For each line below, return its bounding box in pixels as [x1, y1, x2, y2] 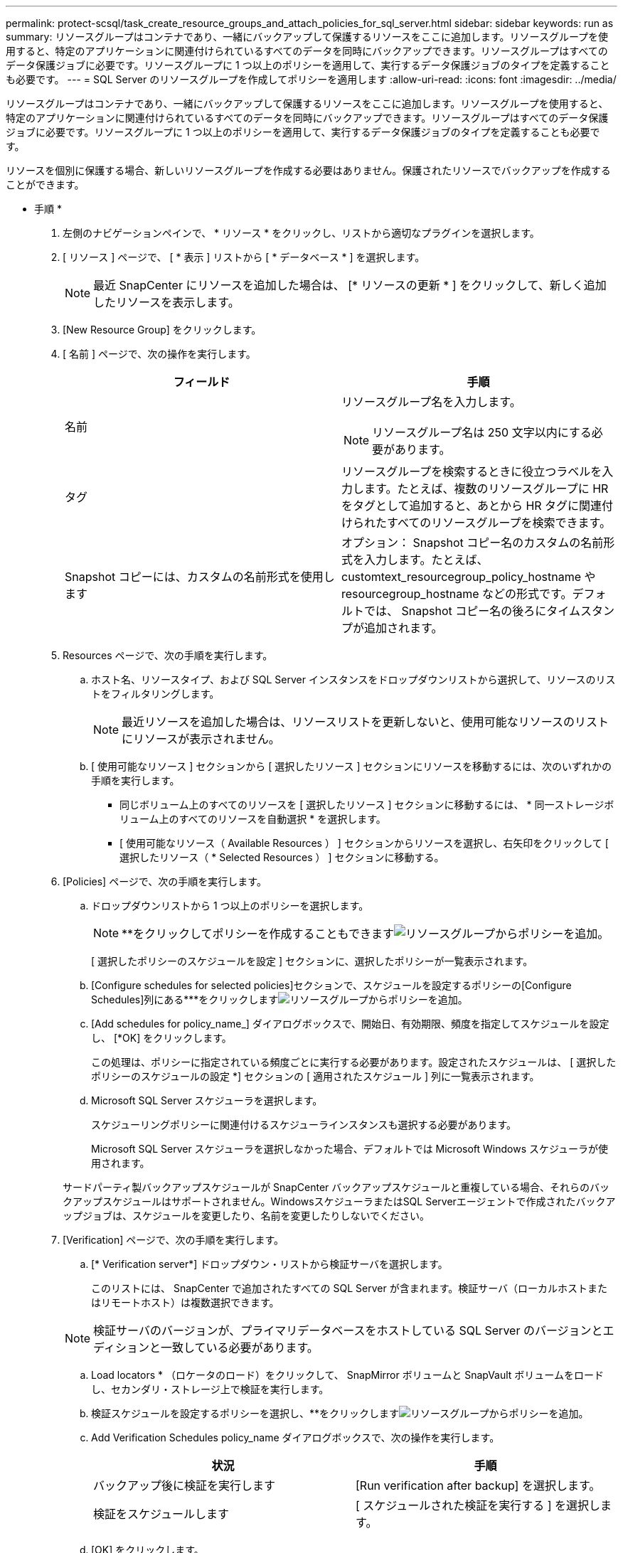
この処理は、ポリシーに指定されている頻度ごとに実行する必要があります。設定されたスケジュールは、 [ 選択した [91, 1056, 617, 1068]
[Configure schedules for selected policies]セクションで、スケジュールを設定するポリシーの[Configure [91, 979, 572, 991]
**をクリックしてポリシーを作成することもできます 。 [122, 927, 609, 941]
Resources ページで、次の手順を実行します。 [63, 649, 273, 661]
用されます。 [91, 1157, 150, 1169]
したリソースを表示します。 [93, 295, 240, 309]
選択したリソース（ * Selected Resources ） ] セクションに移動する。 [119, 851, 444, 863]
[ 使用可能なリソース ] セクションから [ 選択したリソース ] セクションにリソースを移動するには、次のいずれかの [91, 760, 612, 772]
